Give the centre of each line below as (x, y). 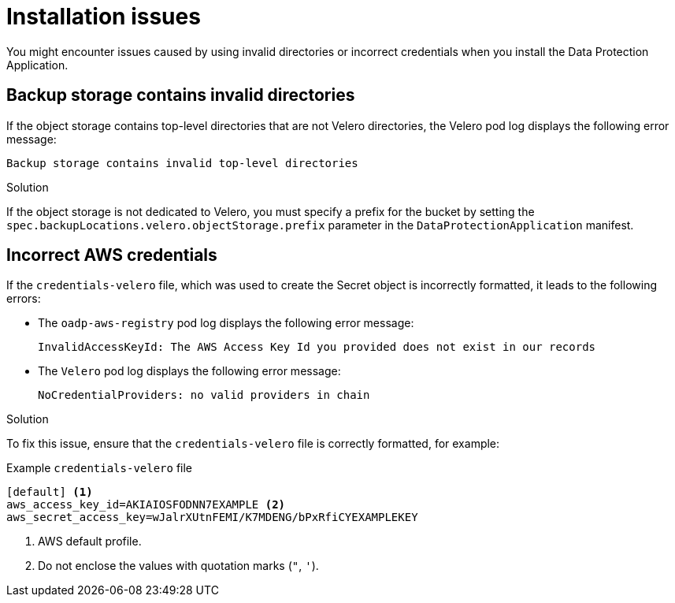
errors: (24, 299)
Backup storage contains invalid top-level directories (182, 163)
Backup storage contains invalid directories (181, 95)
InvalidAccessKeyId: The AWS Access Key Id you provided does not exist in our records (317, 347)
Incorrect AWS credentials (112, 255)
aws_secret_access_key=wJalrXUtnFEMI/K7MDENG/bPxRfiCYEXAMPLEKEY (212, 517)
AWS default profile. (90, 542)
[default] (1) (50, 492)
